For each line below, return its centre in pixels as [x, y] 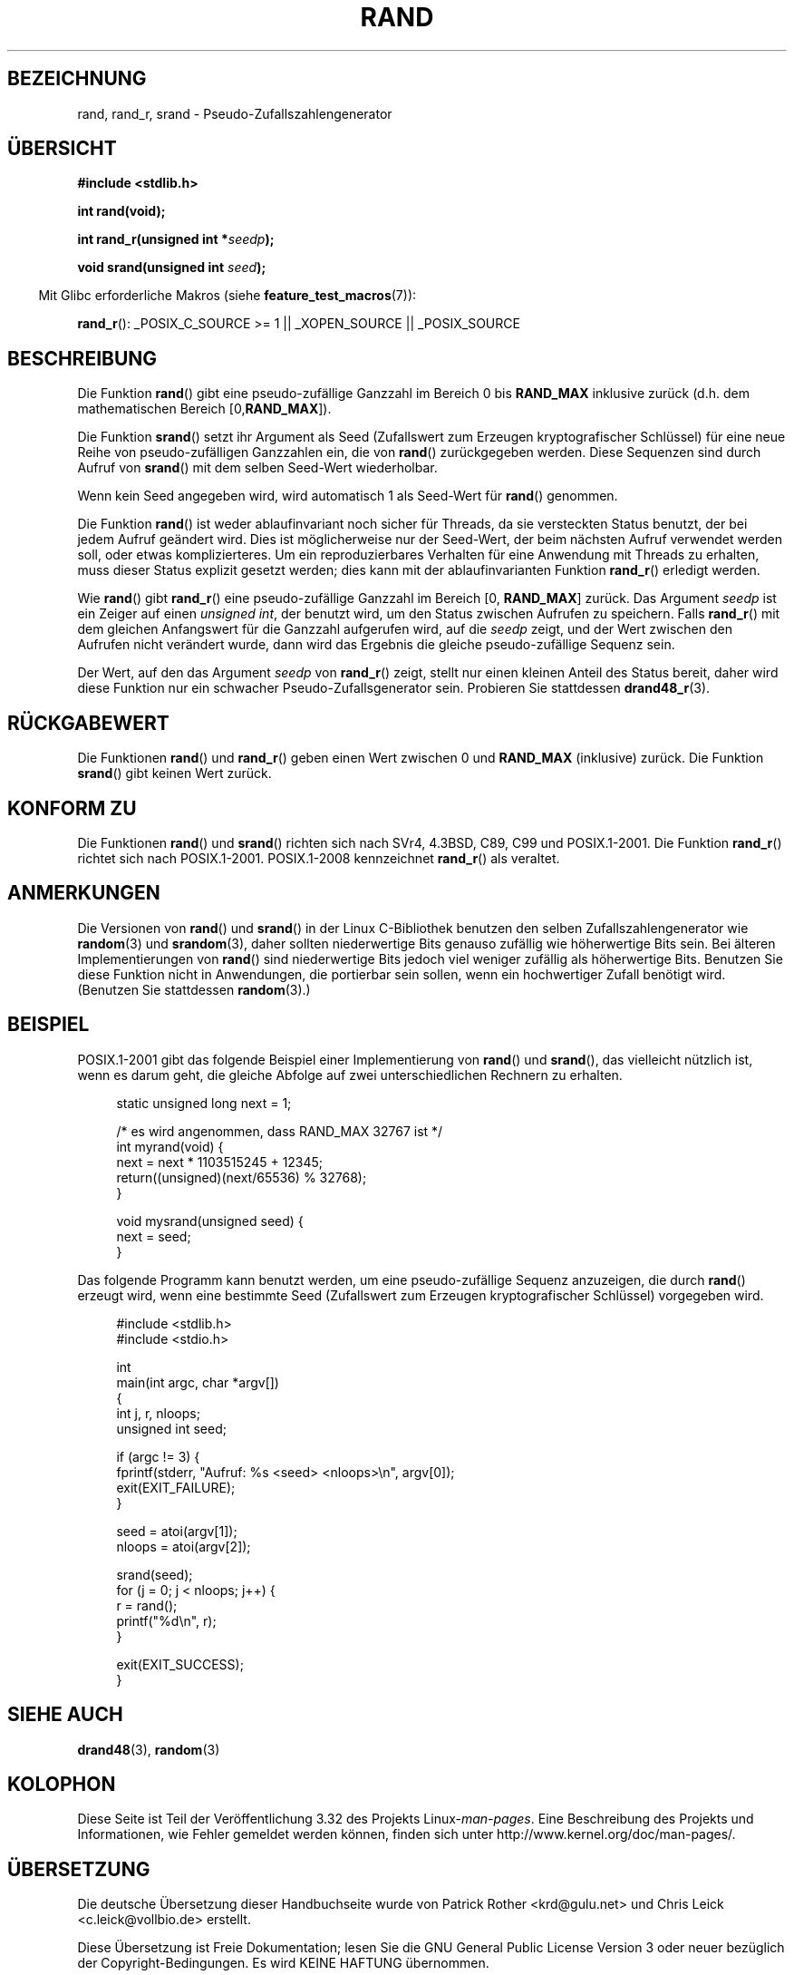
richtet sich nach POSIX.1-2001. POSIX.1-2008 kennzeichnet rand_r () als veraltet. [319, 858]
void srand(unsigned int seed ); [172, 268]
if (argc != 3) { [158, 1456]
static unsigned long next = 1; [204, 1103]
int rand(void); [121, 211]
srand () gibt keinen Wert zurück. [174, 773]
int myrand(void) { [170, 1146]
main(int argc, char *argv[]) [198, 1382]
